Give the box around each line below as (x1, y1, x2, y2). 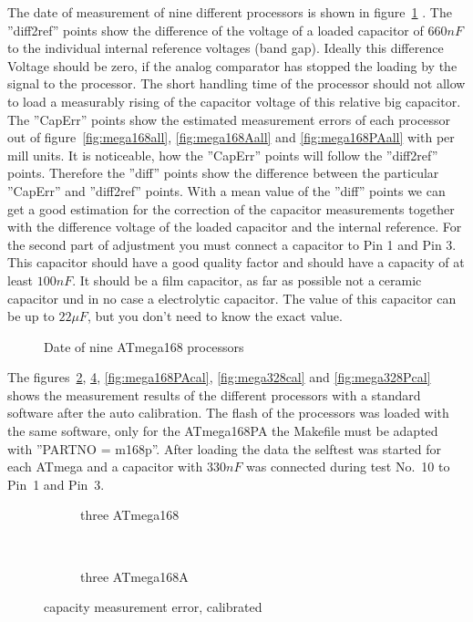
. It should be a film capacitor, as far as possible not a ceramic (72, 270, 422, 289)
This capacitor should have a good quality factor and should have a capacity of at (7, 253, 465, 272)
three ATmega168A (80, 566, 189, 586)
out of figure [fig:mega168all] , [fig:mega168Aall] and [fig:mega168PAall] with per (7, 128, 455, 147)
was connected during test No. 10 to (246, 457, 450, 476)
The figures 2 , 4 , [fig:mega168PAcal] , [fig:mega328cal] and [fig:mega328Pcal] (7, 368, 431, 387)
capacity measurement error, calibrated (44, 597, 262, 617)
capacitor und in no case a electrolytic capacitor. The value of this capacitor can (7, 288, 457, 307)
